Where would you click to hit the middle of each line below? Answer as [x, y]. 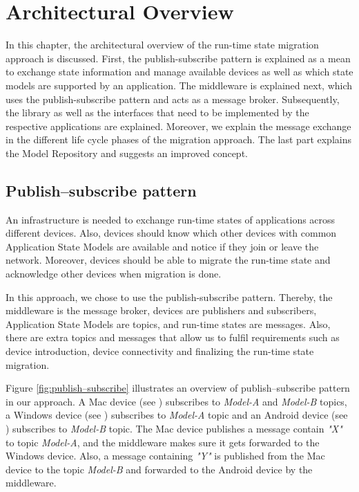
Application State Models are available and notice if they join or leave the [162, 246]
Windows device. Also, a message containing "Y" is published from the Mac [165, 456]
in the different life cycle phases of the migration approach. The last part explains [178, 139]
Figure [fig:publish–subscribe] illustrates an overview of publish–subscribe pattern [178, 388]
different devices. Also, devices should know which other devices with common [171, 233]
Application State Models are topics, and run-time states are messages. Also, [168, 324]
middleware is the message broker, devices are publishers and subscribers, [161, 310]
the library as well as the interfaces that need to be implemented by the [157, 112]
